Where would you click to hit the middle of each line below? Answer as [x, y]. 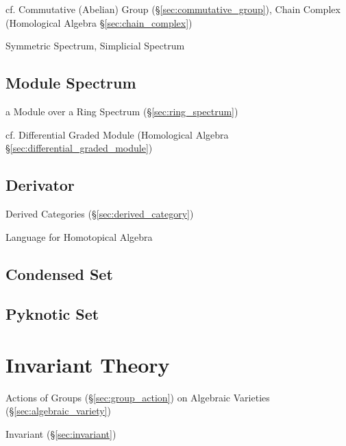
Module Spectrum [71, 83]
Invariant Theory [88, 364]
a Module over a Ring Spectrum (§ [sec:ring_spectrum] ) [122, 111]
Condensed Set [59, 273]
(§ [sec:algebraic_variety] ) [58, 411]
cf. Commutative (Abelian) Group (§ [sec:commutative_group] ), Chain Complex [173, 9]
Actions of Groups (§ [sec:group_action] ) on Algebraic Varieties [138, 397]
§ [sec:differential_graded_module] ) [79, 148]
